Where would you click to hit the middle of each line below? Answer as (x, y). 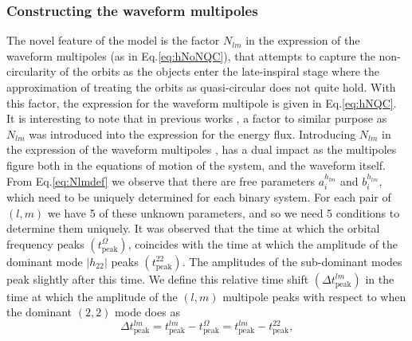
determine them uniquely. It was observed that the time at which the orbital (193, 228)
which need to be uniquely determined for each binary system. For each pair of (199, 196)
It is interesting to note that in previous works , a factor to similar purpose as (197, 118)
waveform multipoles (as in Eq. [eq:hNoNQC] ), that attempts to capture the (191, 55)
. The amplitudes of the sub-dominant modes (292, 261)
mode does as (147, 312)
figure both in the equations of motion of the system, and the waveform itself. (196, 165)
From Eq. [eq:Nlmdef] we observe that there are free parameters (161, 180)
